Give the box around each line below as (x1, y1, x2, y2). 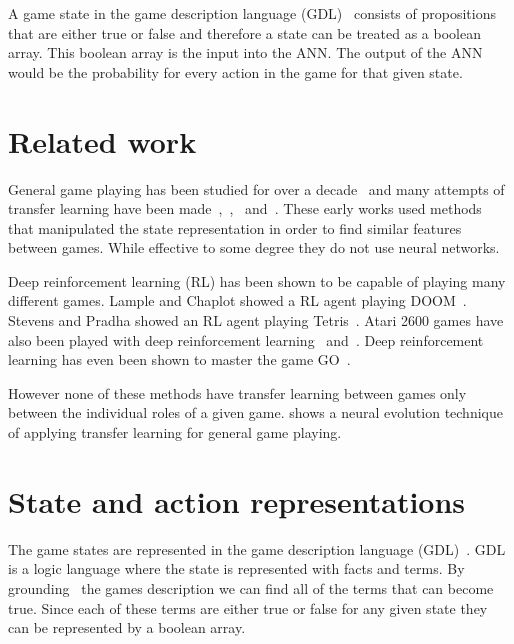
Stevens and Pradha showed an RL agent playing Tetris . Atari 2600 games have (8, 310, 504, 331)
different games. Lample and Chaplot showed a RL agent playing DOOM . (8, 290, 467, 311)
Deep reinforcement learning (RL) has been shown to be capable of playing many (8, 270, 506, 291)
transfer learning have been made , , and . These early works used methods (8, 198, 482, 219)
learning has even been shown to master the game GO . (8, 349, 351, 370)
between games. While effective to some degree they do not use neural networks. (8, 237, 500, 258)
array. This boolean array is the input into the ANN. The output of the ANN (8, 42, 483, 63)
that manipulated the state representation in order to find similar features (8, 217, 462, 238)
